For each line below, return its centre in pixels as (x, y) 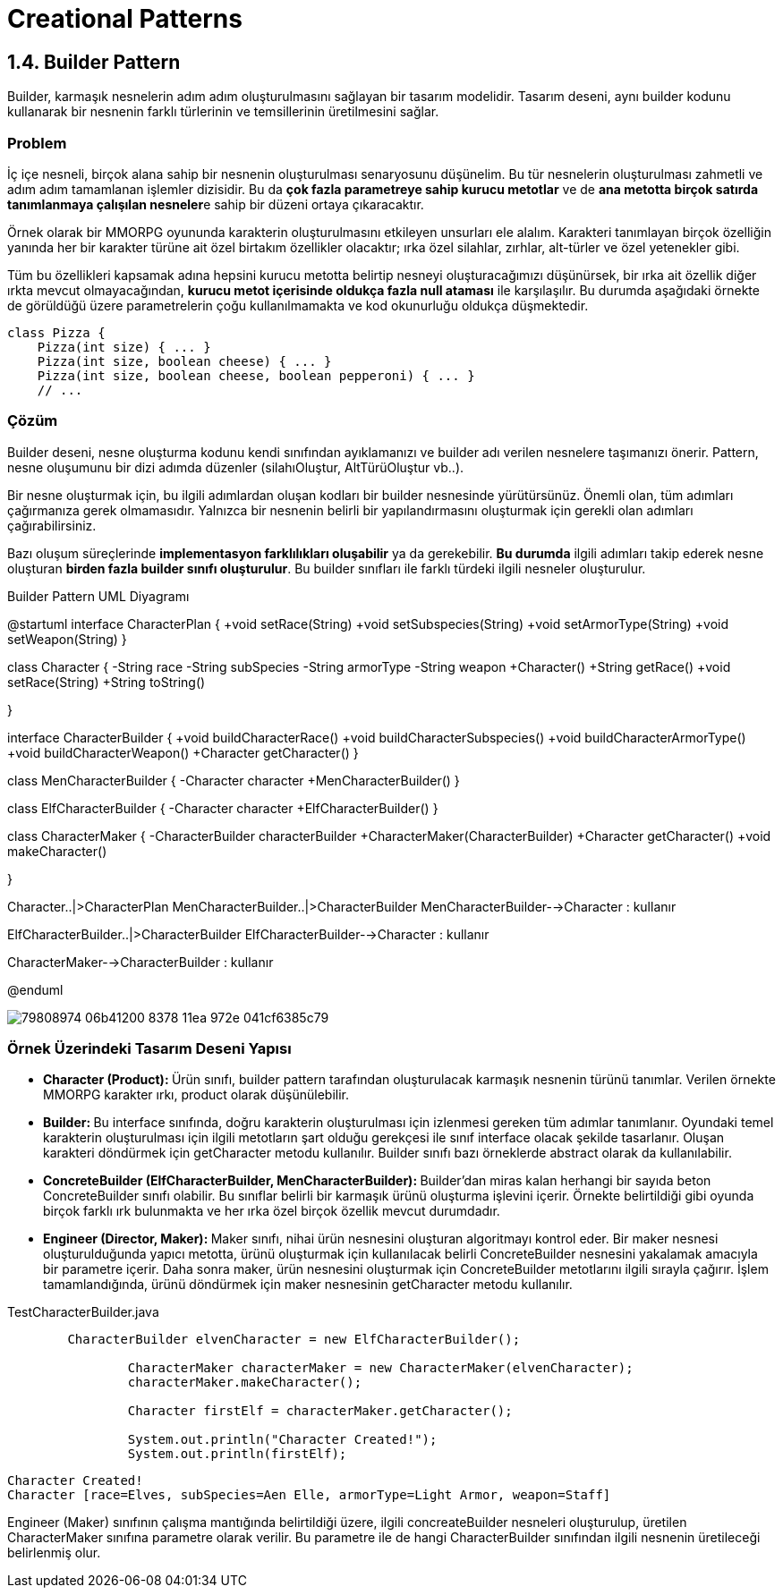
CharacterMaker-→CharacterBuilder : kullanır (140, 962)
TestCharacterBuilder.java (83, 1312)
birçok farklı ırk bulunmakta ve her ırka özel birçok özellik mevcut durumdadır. (272, 1211)
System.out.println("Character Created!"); (282, 1440)
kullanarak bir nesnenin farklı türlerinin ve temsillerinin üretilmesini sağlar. (223, 112)
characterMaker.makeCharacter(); (245, 1383)
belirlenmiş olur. (54, 1553)
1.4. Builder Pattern (94, 62)
